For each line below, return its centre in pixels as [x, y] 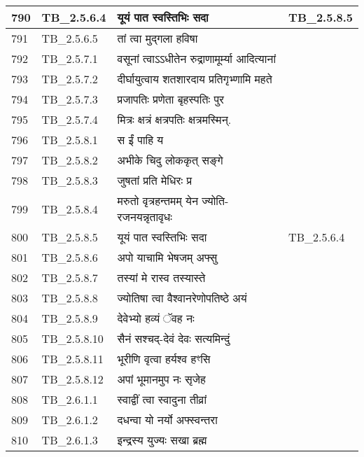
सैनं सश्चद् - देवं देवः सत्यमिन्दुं [174, 338]
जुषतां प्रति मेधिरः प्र [155, 180]
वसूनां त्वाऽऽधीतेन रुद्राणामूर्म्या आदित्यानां [197, 58]
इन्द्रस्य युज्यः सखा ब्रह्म [162, 440]
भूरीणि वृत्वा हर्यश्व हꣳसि [164, 359]
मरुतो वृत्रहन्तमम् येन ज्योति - [173, 201]
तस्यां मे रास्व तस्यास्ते [161, 277]
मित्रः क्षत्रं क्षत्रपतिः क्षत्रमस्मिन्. [174, 119]
